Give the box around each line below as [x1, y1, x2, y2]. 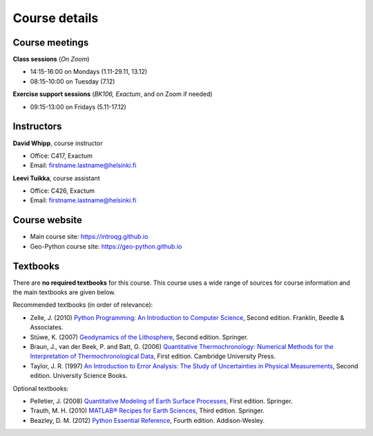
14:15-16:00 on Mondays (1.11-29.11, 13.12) [30, 68, 148, 76]
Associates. [30, 323, 64, 332]
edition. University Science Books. [30, 372, 128, 380]
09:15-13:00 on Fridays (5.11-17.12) [30, 102, 127, 111]
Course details [12, 10, 99, 26]
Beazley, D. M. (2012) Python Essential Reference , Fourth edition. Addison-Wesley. [30, 416, 265, 424]
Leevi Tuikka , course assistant [12, 173, 100, 182]
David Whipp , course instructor [12, 139, 103, 147]
